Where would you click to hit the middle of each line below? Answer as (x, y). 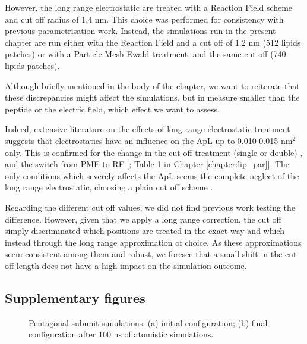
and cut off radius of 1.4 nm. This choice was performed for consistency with (144, 19)
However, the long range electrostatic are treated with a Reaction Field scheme (149, 7)
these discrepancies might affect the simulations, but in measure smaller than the (152, 97)
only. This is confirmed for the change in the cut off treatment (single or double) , (154, 152)
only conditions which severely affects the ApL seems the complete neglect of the (152, 175)
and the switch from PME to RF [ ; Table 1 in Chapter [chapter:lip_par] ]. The (147, 164)
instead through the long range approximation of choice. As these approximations (153, 242)
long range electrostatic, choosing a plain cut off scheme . (109, 187)
